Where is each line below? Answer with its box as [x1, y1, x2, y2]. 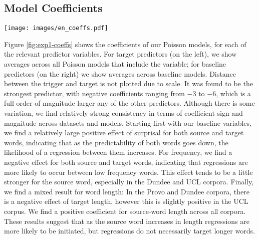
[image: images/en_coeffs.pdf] [4, 25, 108, 32]
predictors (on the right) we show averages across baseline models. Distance [4, 68, 236, 79]
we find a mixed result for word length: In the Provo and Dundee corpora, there [4, 186, 249, 196]
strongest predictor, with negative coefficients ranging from [4, 88, 185, 98]
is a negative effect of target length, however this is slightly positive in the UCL [4, 196, 248, 206]
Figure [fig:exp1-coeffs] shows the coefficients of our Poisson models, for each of [4, 39, 246, 49]
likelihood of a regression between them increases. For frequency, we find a [4, 147, 232, 157]
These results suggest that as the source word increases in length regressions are [4, 215, 249, 226]
